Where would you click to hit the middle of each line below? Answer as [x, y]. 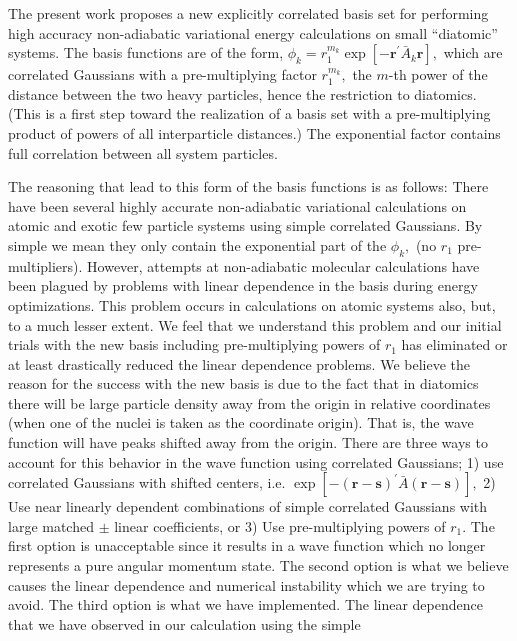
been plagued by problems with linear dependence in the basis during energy [243, 285]
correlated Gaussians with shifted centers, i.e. [147, 482]
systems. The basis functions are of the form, [146, 52]
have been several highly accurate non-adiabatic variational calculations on [237, 205]
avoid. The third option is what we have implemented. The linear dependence [245, 604]
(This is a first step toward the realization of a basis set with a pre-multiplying [249, 113]
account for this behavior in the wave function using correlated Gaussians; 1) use [256, 461]
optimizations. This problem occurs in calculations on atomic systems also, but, [252, 304]
